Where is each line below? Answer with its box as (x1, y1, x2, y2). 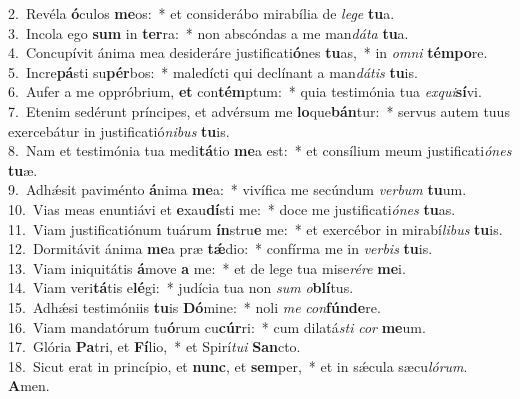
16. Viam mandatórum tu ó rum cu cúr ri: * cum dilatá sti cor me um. (8, 316, 426, 337)
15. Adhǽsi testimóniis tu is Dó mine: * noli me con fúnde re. (8, 296, 381, 317)
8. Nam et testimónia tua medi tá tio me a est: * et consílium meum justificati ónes (8, 140, 512, 161)
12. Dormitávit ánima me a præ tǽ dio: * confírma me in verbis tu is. (8, 238, 433, 259)
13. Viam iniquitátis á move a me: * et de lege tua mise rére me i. (8, 257, 406, 278)
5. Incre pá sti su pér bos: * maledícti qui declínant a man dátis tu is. (8, 61, 418, 82)
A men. (8, 375, 50, 396)
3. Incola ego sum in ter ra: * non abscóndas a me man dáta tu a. (8, 22, 409, 43)
